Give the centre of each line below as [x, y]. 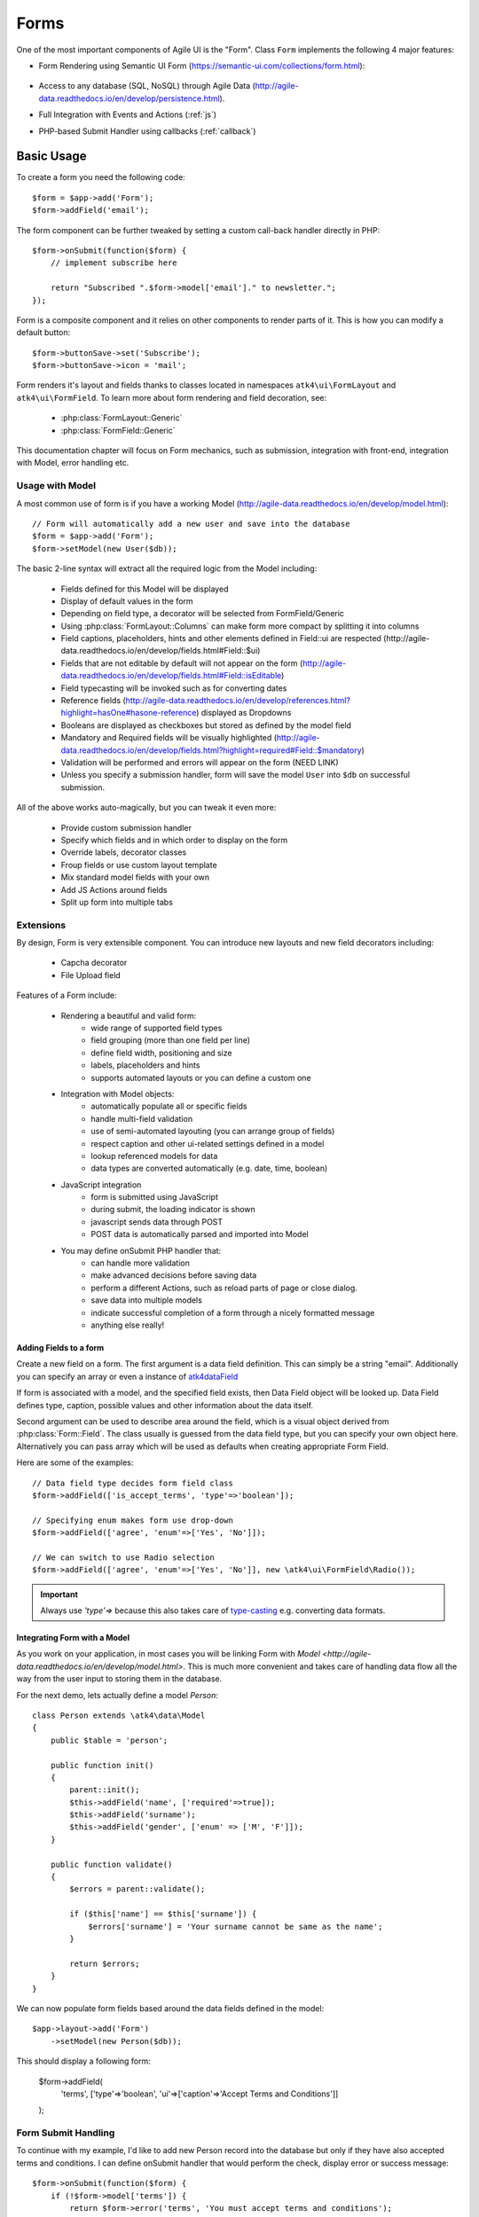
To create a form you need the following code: [101, 177]
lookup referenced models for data [154, 1156]
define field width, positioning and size [161, 1053]
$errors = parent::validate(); [137, 1889]
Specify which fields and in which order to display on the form [174, 840]
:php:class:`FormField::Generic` [118, 430]
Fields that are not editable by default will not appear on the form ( [182, 663]
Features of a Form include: [67, 995]
